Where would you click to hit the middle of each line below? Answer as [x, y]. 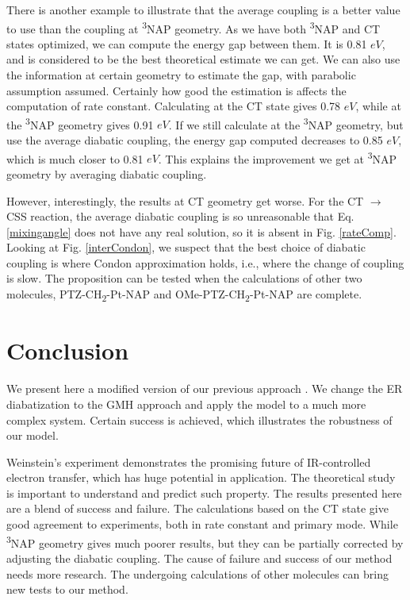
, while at [378, 106]
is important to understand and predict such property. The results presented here [204, 492]
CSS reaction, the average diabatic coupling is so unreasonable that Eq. [180, 216]
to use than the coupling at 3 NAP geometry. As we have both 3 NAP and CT [194, 27]
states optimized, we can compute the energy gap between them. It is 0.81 [187, 43]
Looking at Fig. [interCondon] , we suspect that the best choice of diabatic [186, 247]
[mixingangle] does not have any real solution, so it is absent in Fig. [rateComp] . [201, 231]
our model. [33, 435]
